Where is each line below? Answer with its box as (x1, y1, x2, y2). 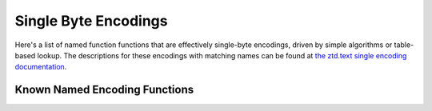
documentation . (14, 62, 67, 72)
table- (394, 40, 414, 50)
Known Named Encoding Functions (14, 83, 194, 97)
